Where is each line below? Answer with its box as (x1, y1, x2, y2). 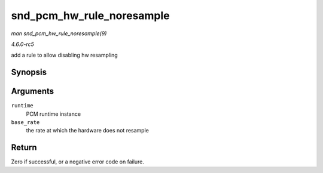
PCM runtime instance (26, 110, 81, 118)
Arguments (11, 86, 54, 97)
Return (11, 143, 37, 153)
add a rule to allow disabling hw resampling (11, 51, 118, 59)
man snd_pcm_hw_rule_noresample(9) (11, 30, 107, 37)
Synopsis (11, 67, 47, 78)
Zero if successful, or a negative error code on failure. (11, 158, 145, 165)
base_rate (11, 119, 40, 126)
